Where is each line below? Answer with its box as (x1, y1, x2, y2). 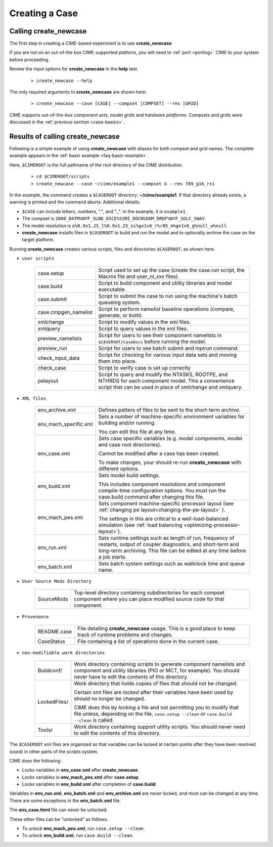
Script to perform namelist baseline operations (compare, (98, 305, 235, 312)
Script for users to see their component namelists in (98, 331, 222, 338)
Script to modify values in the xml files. (98, 318, 191, 325)
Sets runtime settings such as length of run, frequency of (98, 534, 235, 541)
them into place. (98, 357, 137, 364)
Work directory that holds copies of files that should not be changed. (74, 680, 238, 687)
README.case (37, 628, 72, 635)
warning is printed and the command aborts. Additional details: (9, 199, 141, 205)
